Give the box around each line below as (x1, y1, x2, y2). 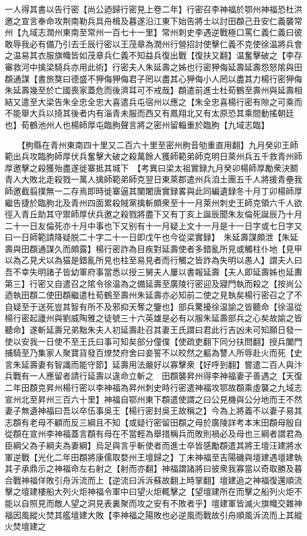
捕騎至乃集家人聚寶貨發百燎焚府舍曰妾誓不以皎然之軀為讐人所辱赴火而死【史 (5, 347, 302, 359)
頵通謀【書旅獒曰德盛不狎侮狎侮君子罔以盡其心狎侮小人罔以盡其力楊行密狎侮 (5, 72, 302, 84)
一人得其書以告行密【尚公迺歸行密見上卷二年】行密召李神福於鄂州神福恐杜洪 (5, 3, 302, 15)
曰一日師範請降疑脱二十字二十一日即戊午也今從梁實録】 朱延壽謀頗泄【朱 (5, 231, 290, 243)
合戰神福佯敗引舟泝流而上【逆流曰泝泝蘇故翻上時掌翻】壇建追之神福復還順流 (5, 473, 302, 486)
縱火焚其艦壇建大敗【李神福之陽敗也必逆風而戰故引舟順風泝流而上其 (29, 508, 294, 521)
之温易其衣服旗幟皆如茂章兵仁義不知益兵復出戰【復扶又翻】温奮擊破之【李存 (5, 49, 302, 61)
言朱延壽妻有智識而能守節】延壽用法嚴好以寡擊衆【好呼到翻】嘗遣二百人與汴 (5, 358, 302, 370)
